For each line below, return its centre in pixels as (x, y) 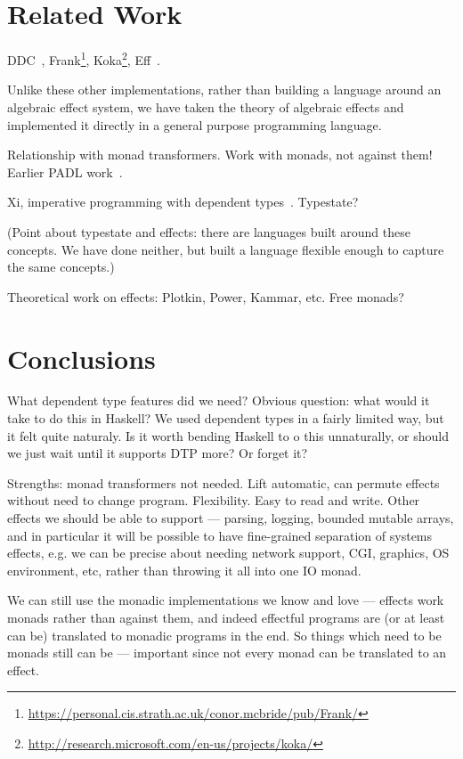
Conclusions (81, 358)
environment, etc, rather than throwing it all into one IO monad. (184, 570)
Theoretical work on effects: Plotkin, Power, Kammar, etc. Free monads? (206, 296)
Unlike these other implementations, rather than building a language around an (224, 90)
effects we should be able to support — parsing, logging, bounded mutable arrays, (231, 518)
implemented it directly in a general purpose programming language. (195, 124)
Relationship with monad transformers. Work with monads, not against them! (220, 155)
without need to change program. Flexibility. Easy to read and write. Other (214, 500)
